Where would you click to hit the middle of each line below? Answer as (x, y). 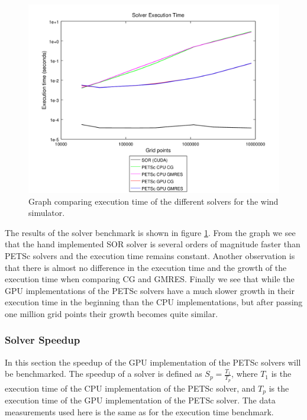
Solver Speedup (43, 340)
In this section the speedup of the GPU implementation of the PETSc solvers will (153, 362)
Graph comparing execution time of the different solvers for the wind (153, 201)
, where (245, 374)
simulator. (47, 213)
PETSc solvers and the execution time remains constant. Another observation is (150, 255)
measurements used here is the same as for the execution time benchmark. (139, 411)
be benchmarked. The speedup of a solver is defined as (104, 374)
